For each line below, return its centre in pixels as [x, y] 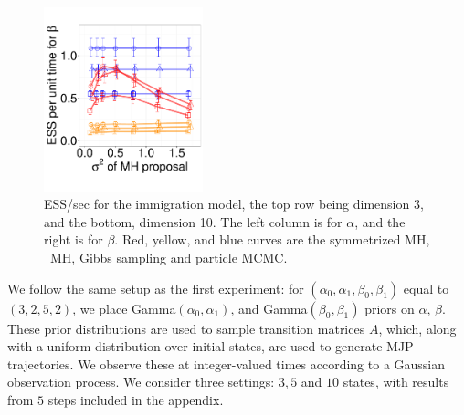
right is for [74, 239]
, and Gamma [269, 308]
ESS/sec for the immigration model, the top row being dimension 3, [234, 204]
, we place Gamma [124, 308]
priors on [390, 308]
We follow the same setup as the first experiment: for [156, 288]
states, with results [396, 382]
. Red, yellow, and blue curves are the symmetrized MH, [272, 239]
